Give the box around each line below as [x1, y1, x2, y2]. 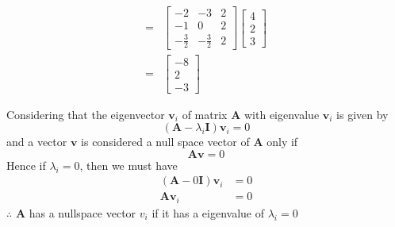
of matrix [182, 106, 228, 122]
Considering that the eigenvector [6, 106, 165, 122]
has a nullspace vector [29, 204, 136, 221]
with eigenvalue [244, 106, 320, 122]
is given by [336, 106, 389, 122]
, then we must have [79, 156, 178, 173]
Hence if [6, 156, 46, 173]
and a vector [6, 133, 67, 150]
